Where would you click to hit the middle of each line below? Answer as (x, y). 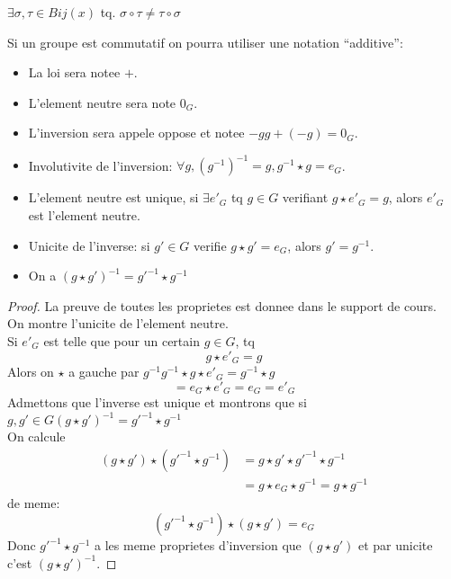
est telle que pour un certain (122, 341)
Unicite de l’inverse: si (89, 245)
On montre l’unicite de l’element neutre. (118, 323)
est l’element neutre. (84, 215)
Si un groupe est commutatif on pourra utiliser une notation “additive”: (205, 42)
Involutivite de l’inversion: (100, 165)
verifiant (305, 197)
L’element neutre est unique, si (113, 197)
